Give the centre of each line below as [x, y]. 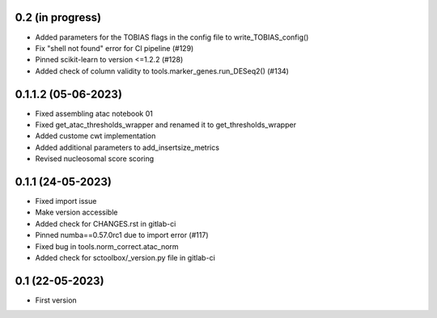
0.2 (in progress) [58, 17]
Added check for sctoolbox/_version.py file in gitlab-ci [125, 258]
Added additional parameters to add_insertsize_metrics [127, 147]
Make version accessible [76, 212]
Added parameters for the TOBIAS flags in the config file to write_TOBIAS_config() [172, 37]
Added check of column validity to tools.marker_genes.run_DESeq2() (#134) [162, 71]
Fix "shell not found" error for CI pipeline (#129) [115, 48]
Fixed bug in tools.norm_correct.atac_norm [107, 246]
